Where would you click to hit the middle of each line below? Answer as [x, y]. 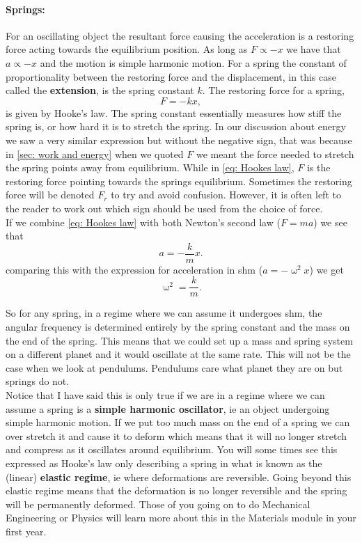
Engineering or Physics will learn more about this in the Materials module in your [181, 518]
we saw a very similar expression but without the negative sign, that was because [179, 140]
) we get [326, 269]
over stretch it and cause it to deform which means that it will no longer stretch [176, 435]
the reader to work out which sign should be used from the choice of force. [164, 208]
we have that [314, 49]
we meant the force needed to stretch [275, 154]
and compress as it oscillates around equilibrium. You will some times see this [172, 449]
